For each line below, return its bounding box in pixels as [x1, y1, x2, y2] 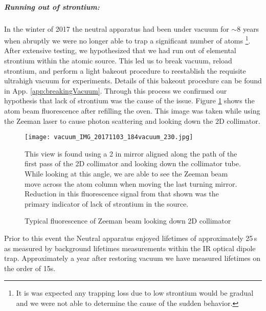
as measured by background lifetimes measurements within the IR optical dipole [4, 242, 256, 253]
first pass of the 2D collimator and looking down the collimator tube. [25, 158, 241, 169]
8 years [237, 23, 259, 34]
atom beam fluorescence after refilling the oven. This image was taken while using [4, 105, 260, 116]
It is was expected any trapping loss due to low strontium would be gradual [16, 287, 254, 298]
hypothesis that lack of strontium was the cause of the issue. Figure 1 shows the [4, 95, 255, 106]
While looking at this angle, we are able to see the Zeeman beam [25, 168, 228, 179]
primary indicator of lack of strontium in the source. [25, 198, 189, 209]
